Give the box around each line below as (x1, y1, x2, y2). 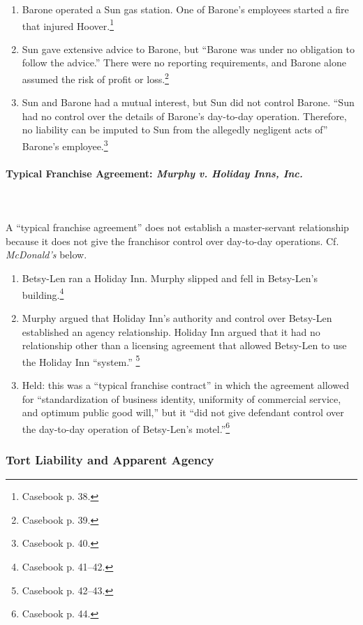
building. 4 (22, 285, 64, 302)
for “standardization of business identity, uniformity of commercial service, (22, 391, 341, 406)
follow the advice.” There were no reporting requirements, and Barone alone (22, 55, 346, 70)
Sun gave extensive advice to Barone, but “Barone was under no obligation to (22, 41, 355, 56)
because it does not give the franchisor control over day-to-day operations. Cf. (6, 233, 339, 248)
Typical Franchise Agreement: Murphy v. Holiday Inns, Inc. (6, 166, 303, 180)
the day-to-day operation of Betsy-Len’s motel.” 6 (22, 419, 230, 436)
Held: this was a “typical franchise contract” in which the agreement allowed (22, 377, 349, 392)
